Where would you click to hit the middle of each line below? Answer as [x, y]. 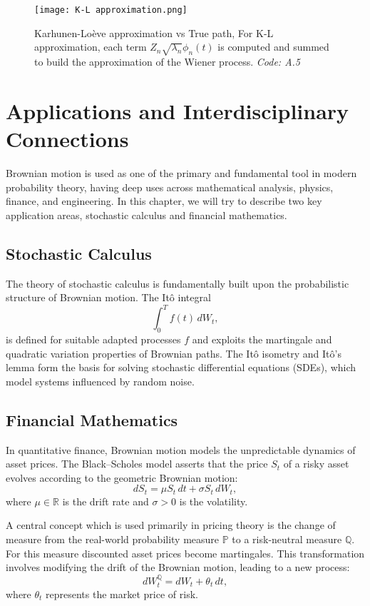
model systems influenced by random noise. [100, 381]
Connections [67, 139]
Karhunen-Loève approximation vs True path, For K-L [154, 32]
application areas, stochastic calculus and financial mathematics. [147, 214]
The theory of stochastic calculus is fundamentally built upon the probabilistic [178, 283]
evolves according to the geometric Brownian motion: [122, 477]
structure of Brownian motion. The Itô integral [108, 297]
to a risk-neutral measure [287, 539]
